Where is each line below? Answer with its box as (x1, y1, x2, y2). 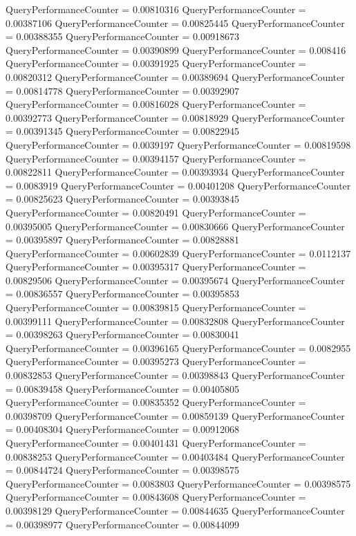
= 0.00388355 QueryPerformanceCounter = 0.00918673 (6, 29, 239, 44)
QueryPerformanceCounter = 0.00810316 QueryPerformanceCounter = (6, 2, 306, 16)
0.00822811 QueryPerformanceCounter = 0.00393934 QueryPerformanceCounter (6, 165, 345, 179)
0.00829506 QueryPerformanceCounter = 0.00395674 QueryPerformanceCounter (6, 272, 345, 287)
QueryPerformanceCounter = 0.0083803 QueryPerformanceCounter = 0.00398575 (6, 476, 351, 490)
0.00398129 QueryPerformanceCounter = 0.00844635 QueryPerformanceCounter (6, 503, 345, 517)
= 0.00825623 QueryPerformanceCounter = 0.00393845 (6, 192, 239, 206)
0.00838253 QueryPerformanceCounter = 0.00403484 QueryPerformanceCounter (6, 449, 345, 463)
